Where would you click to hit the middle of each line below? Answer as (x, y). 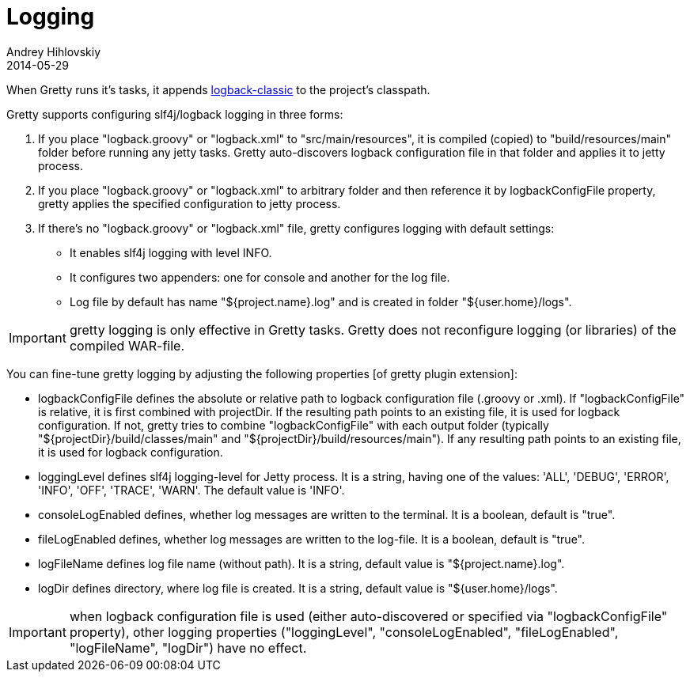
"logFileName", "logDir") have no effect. (188, 648)
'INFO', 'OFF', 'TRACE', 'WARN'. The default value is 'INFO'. (191, 490)
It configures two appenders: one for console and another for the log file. (260, 277)
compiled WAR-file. (127, 345)
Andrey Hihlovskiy (54, 51)
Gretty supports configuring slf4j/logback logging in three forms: (175, 114)
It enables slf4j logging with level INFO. (171, 252)
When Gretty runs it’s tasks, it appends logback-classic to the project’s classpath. (218, 89)
